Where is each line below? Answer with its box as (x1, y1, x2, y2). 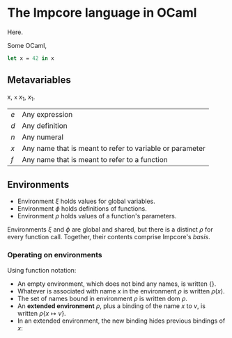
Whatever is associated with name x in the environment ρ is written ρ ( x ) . (17, 287, 225, 295)
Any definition (22, 121, 68, 131)
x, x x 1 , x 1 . (7, 92, 36, 102)
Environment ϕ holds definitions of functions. (17, 204, 148, 213)
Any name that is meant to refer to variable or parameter (22, 144, 206, 154)
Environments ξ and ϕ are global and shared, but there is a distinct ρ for (7, 225, 214, 234)
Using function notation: (7, 266, 77, 274)
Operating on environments (7, 250, 102, 260)
